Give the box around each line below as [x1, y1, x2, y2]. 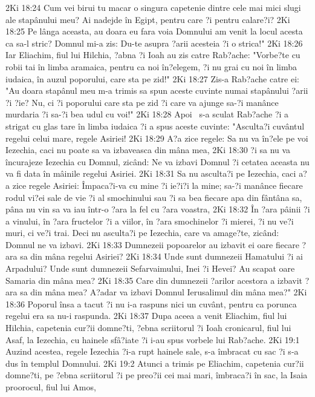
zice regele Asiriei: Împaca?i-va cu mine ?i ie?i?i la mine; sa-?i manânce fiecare [12, 179, 303, 191]
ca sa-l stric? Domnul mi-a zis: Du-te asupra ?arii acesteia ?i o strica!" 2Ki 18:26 [5, 36, 303, 49]
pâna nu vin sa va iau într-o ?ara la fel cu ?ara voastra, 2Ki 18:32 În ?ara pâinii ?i [5, 203, 310, 215]
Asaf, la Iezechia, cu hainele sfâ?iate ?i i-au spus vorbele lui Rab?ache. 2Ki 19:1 [5, 333, 300, 346]
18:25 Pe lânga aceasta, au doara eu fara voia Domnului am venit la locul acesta [5, 25, 303, 38]
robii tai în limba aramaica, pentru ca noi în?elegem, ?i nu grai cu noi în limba [5, 60, 297, 73]
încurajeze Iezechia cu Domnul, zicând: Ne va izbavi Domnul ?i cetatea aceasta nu [5, 155, 310, 168]
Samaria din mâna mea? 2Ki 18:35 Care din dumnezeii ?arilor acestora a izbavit [5, 274, 303, 286]
